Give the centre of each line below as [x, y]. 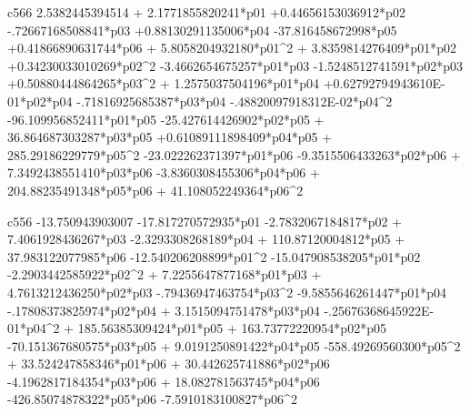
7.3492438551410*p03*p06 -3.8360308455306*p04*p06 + [164, 172]
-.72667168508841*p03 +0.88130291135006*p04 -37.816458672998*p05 [202, 30]
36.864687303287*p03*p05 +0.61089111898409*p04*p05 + [170, 137]
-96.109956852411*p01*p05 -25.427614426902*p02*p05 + [166, 119]
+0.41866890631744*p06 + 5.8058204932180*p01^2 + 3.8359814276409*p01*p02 [232, 48]
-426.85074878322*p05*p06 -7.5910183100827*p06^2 [152, 399]
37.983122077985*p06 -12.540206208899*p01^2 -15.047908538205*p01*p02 [214, 256]
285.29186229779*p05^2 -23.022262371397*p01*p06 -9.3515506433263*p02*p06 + [234, 154]
